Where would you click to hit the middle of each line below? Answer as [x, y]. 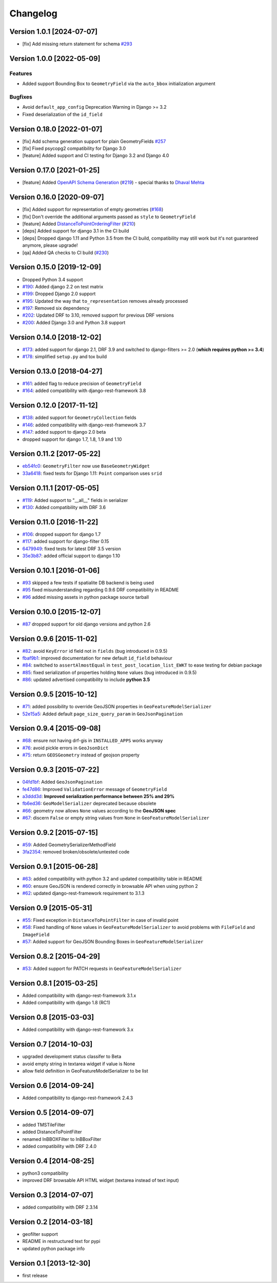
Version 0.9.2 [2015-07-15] [54, 832]
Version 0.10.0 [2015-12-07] [55, 611]
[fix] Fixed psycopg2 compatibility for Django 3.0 [74, 148]
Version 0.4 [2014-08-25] [52, 1161]
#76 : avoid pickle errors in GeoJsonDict [65, 748]
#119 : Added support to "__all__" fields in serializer [75, 500]
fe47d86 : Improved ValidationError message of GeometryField [95, 789]
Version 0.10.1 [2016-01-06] [55, 570]
